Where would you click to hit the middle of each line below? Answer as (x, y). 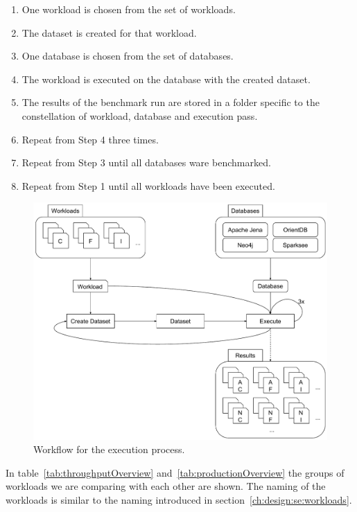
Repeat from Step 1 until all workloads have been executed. (148, 185)
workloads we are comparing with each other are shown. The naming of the (166, 486)
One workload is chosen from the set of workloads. (129, 9)
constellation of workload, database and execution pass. (140, 115)
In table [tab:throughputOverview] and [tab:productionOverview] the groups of (175, 472)
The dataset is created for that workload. (109, 32)
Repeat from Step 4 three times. (90, 139)
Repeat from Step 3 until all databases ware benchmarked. (146, 162)
